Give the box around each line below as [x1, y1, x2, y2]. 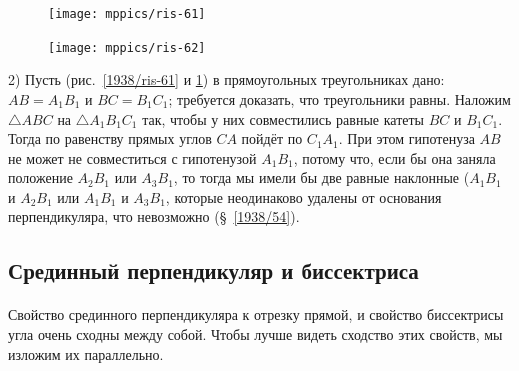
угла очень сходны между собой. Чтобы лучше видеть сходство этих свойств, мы [8, 324, 503, 345]
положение [8, 167, 73, 188]
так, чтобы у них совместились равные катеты [142, 108, 424, 129]
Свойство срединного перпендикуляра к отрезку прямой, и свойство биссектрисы [8, 304, 504, 325]
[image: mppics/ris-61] [48, 7, 206, 21]
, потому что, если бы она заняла [293, 147, 496, 168]
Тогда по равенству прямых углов [8, 128, 212, 149]
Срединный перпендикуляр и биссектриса [8, 255, 419, 286]
